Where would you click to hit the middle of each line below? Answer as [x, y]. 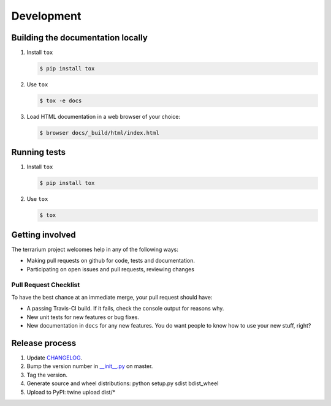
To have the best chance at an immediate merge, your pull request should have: [112, 297]
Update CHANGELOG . [55, 358]
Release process [44, 343]
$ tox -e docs [61, 101]
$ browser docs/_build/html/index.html [99, 133]
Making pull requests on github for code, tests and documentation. [111, 261]
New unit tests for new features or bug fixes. [83, 317]
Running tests [39, 152]
